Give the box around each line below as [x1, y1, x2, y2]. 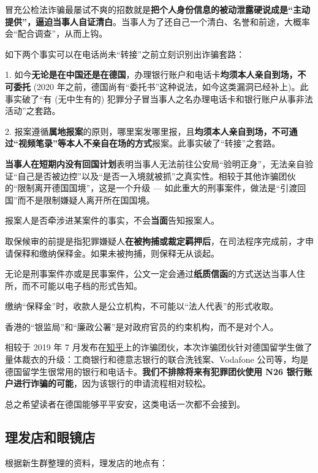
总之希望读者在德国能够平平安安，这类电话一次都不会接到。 [5, 397, 245, 410]
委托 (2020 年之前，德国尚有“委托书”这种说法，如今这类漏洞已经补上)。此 [13, 80, 309, 93]
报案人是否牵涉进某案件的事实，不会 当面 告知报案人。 [5, 214, 219, 227]
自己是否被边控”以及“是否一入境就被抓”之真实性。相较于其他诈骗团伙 [17, 169, 296, 182]
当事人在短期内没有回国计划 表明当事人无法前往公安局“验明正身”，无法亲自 [5, 157, 305, 170]
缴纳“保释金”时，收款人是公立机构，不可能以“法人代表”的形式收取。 [5, 300, 279, 312]
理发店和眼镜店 [5, 427, 95, 446]
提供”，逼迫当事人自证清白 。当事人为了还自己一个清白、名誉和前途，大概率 [5, 15, 310, 28]
